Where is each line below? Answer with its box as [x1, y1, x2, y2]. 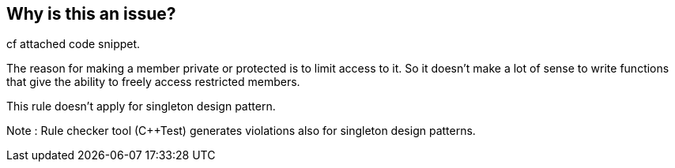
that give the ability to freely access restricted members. [6, 75, 300, 89]
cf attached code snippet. [6, 37, 141, 51]
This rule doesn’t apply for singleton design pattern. [6, 99, 276, 114]
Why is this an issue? [6, 4, 176, 24]
